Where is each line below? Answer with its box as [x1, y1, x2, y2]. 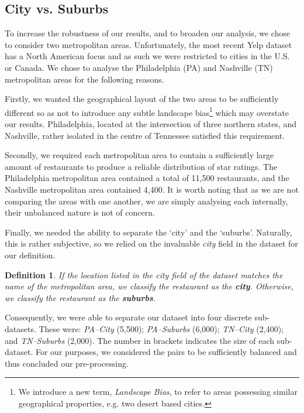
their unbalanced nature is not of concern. [5, 206, 155, 219]
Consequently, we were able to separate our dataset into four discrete [5, 311, 252, 323]
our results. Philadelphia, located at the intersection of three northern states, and [5, 118, 297, 130]
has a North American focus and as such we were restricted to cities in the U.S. [5, 50, 290, 62]
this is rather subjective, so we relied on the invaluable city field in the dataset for [5, 237, 298, 250]
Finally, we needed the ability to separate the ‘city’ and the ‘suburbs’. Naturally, [5, 226, 292, 238]
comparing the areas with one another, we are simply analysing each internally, [5, 194, 288, 207]
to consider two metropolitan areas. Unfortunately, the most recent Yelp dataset [5, 38, 292, 50]
